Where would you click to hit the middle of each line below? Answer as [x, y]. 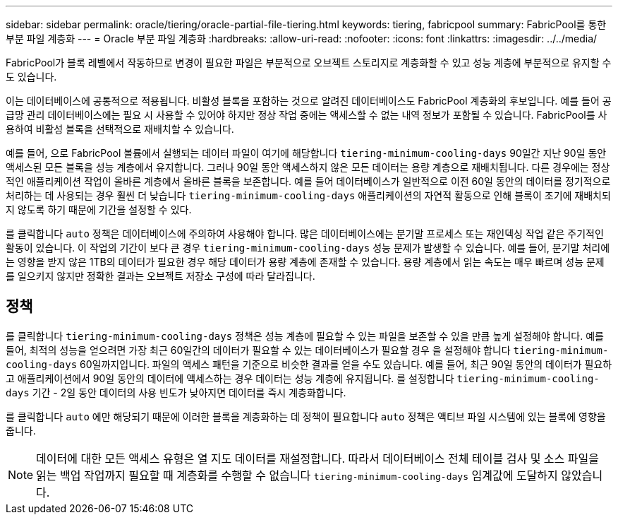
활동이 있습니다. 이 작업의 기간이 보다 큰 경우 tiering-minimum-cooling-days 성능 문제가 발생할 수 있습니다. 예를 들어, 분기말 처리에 [308, 248]
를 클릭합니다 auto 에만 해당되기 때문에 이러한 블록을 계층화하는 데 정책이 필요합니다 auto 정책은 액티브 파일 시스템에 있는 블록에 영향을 [306, 416]
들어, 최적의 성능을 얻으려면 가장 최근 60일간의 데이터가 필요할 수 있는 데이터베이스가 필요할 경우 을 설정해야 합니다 [258, 350]
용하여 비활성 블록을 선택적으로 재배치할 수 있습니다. [120, 129]
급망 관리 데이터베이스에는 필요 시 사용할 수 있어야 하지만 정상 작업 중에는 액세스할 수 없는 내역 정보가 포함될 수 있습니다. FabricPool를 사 [307, 115]
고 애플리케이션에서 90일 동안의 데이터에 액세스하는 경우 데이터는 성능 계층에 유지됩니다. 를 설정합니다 [230, 378]
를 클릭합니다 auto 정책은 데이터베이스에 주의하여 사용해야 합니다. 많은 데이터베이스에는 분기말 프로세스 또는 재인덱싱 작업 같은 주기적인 [305, 234]
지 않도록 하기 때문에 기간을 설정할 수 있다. [99, 209]
